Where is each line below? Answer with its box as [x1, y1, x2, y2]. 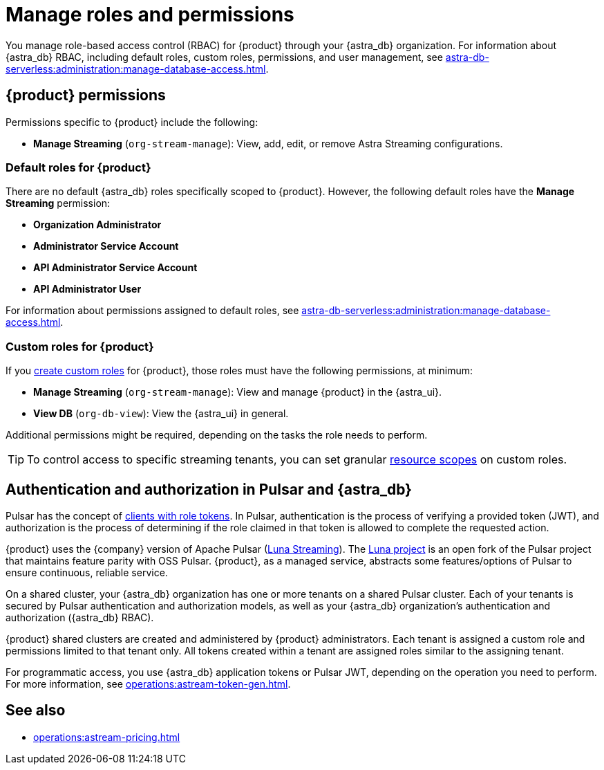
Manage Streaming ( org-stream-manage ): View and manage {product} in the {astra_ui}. [33, 386, 442, 398]
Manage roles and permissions [6, 3, 294, 26]
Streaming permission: [6, 197, 111, 210]
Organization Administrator [33, 219, 162, 231]
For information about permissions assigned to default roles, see [6, 304, 299, 317]
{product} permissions [6, 86, 166, 104]
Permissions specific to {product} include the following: [6, 116, 258, 128]
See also [6, 702, 66, 719]
